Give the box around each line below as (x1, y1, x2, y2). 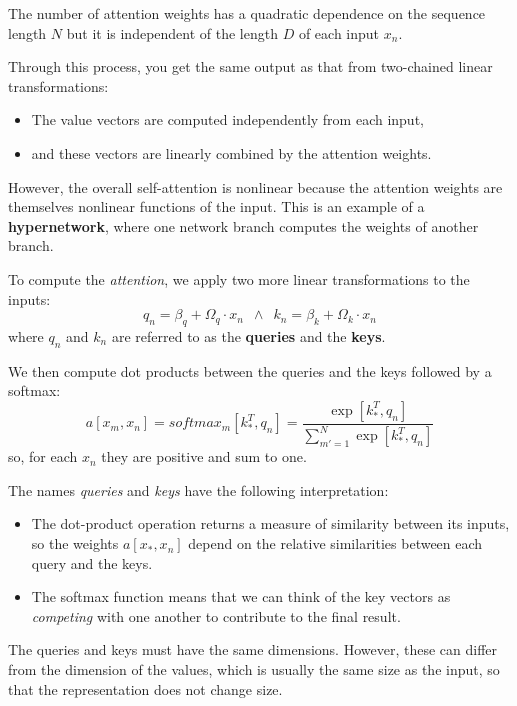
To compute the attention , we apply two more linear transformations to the (8, 268, 470, 289)
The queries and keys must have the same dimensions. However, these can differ (8, 639, 498, 660)
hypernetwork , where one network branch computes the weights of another (8, 215, 479, 236)
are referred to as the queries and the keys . (111, 325, 386, 346)
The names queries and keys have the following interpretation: (8, 479, 389, 500)
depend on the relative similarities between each (188, 533, 483, 554)
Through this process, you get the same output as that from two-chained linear (8, 56, 493, 77)
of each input (298, 22, 380, 43)
